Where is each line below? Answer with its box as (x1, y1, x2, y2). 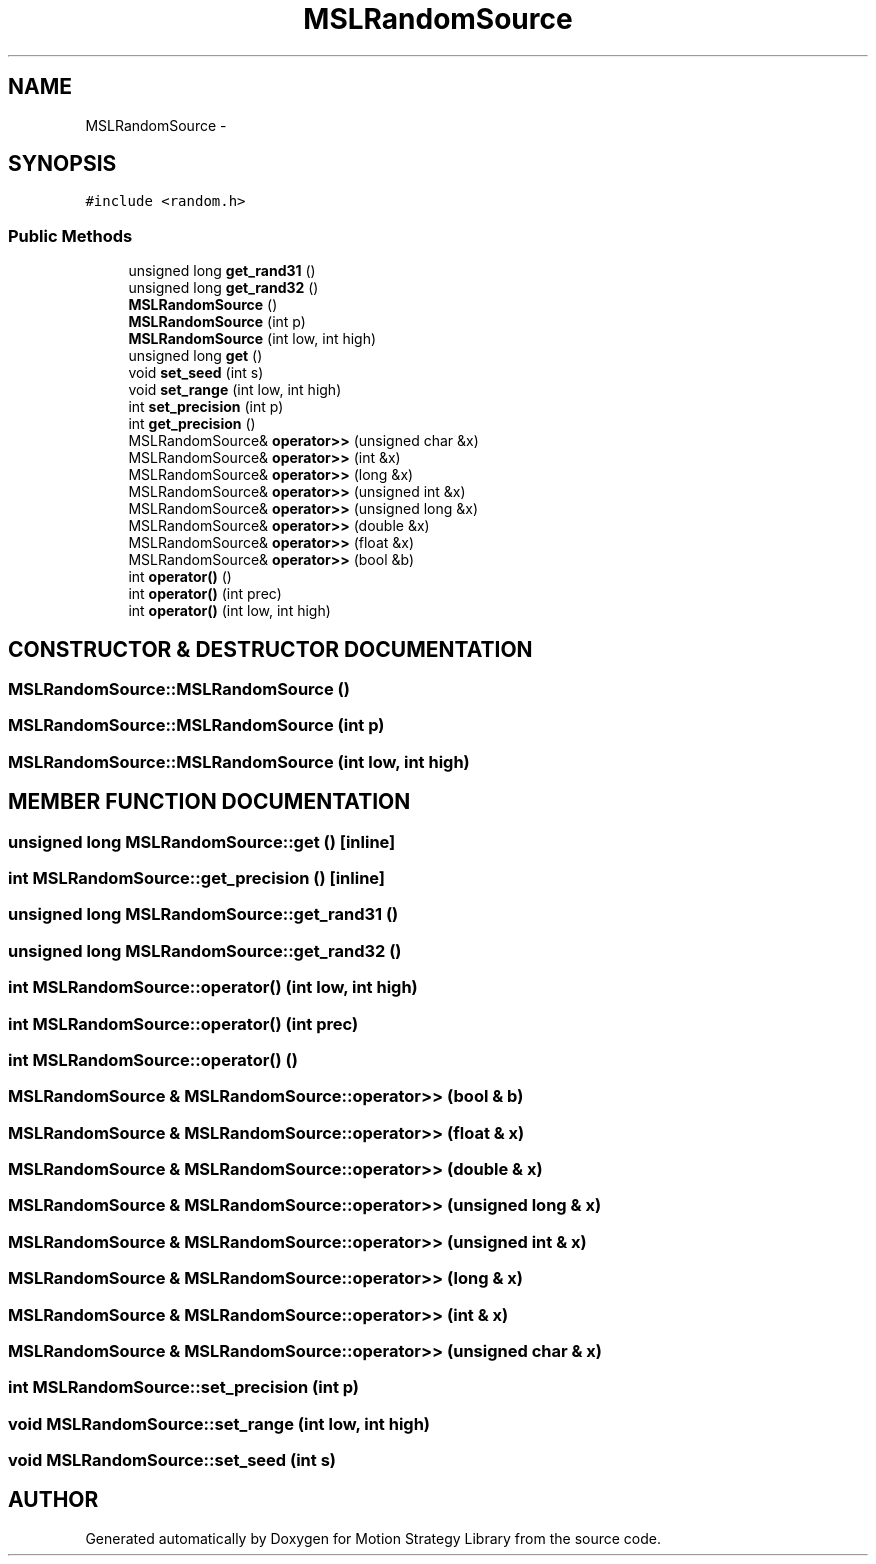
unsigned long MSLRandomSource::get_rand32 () (8, 940, 402, 961)
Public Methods (8, 225, 133, 246)
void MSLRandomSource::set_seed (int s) (8, 1450, 336, 1470)
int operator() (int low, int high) (128, 602, 331, 620)
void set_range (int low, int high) (128, 381, 342, 399)
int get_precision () (128, 415, 256, 433)
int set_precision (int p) (128, 398, 284, 416)
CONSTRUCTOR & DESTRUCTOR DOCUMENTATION (8, 636, 533, 662)
